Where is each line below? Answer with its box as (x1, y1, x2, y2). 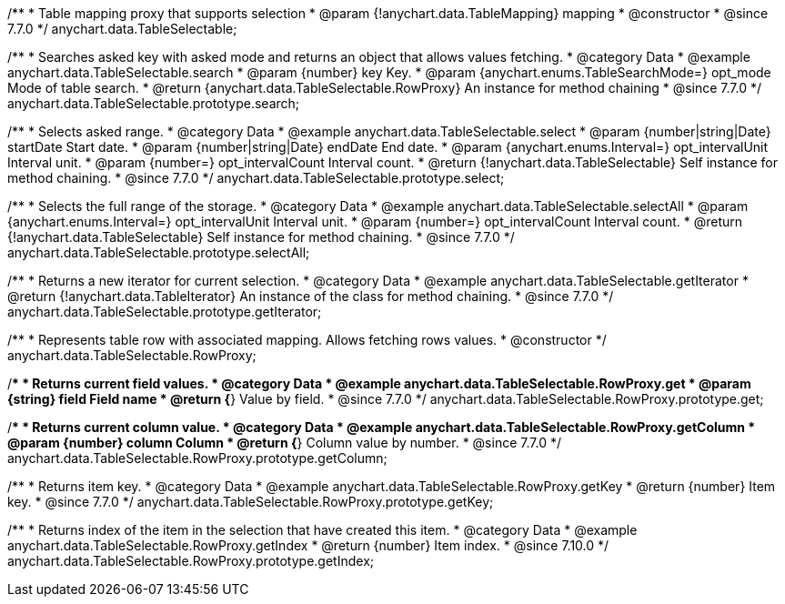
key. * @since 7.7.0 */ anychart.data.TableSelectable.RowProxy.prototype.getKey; (7, 494, 494, 509)
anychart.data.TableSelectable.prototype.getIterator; (7, 304, 322, 319)
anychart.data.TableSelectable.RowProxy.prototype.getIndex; (7, 553, 374, 569)
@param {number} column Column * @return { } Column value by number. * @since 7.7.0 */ (7, 435, 561, 450)
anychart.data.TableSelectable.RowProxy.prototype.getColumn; (7, 450, 387, 466)
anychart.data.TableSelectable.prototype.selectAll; (7, 245, 310, 260)
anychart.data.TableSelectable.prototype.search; (7, 96, 300, 111)
